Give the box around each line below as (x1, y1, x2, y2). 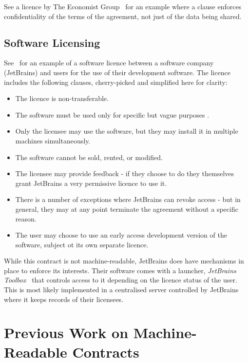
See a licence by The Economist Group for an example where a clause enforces (4, 1, 242, 11)
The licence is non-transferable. (15, 93, 109, 103)
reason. (15, 213, 37, 223)
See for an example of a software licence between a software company (4, 58, 214, 68)
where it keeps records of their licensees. (4, 294, 124, 304)
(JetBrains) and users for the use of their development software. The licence (4, 67, 230, 77)
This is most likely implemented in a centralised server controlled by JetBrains (4, 284, 239, 295)
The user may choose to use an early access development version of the (15, 230, 227, 240)
